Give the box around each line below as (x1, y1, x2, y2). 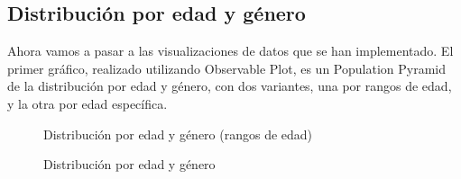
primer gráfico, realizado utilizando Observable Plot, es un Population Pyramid (7, 58, 446, 77)
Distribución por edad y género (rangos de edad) (43, 124, 313, 143)
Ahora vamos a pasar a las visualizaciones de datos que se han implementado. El (7, 41, 454, 60)
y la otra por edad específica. (7, 94, 168, 112)
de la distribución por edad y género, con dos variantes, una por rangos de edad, (7, 76, 452, 95)
